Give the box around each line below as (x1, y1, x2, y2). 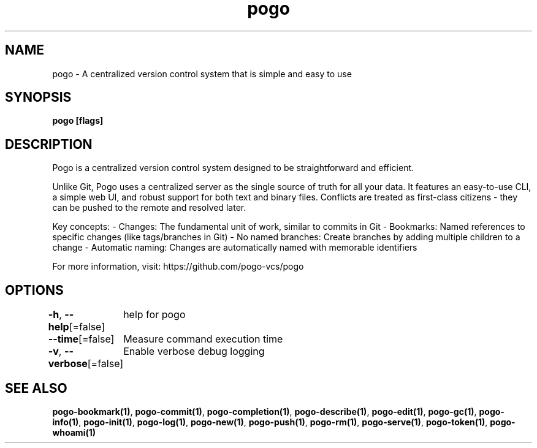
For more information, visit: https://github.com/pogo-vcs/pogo (52, 261, 304, 272)
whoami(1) (52, 427, 96, 438)
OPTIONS (5, 282, 64, 298)
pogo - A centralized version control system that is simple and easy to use (52, 68, 352, 79)
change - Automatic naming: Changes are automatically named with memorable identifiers (52, 242, 417, 253)
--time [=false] (48, 333, 115, 346)
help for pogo (123, 308, 186, 321)
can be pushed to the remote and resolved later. (52, 202, 246, 213)
